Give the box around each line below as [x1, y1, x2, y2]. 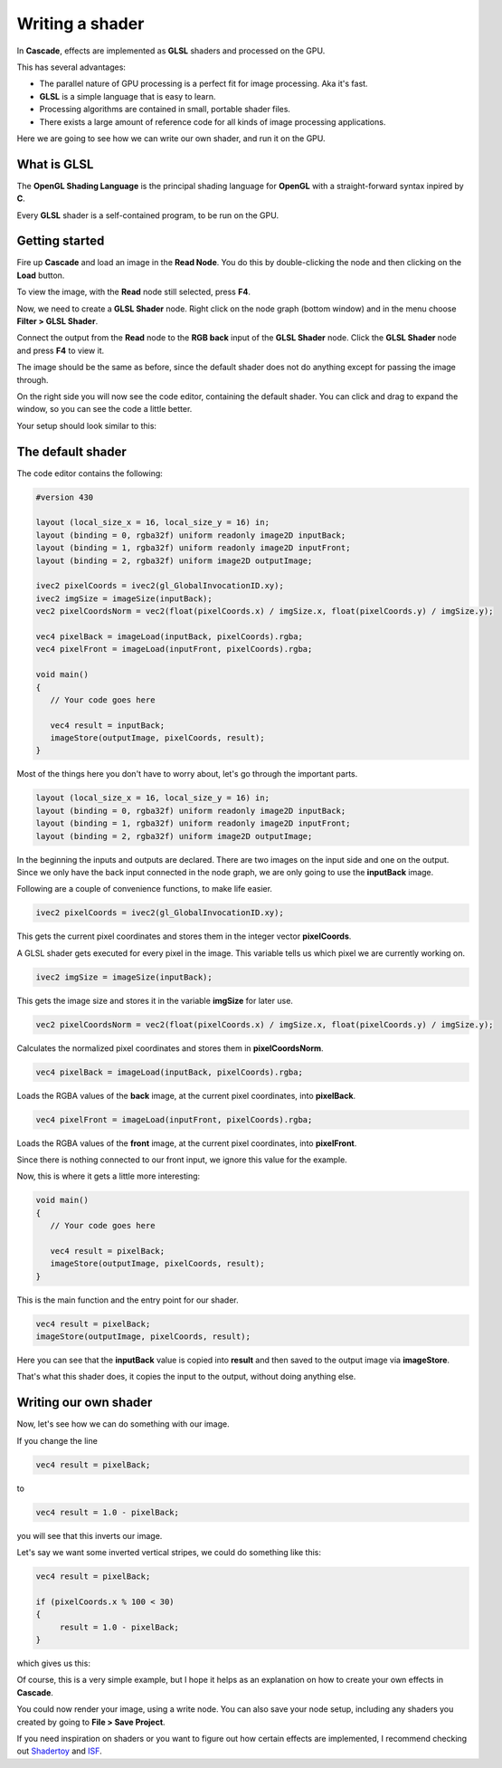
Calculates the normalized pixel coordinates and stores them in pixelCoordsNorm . [16, 1042, 325, 1054]
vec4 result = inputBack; [50, 720, 166, 731]
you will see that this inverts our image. [16, 1530, 163, 1541]
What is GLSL [16, 157, 94, 172]
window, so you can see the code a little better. [16, 404, 193, 415]
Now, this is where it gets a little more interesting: [16, 1171, 201, 1181]
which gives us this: [16, 1658, 90, 1669]
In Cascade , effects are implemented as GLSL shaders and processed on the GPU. [16, 45, 326, 56]
